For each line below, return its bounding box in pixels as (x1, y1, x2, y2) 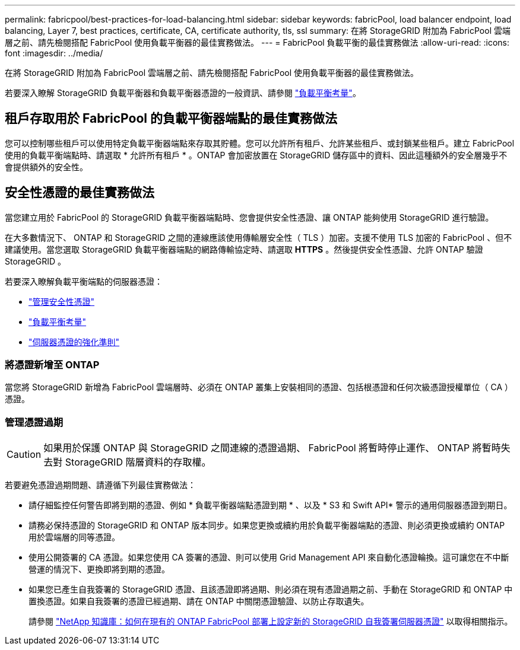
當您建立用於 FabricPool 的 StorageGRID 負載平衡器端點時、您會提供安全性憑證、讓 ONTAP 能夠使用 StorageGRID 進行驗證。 (5, 212, 494, 222)
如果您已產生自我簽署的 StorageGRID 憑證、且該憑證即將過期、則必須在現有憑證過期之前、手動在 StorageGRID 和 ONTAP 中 (28, 584, 513, 595)
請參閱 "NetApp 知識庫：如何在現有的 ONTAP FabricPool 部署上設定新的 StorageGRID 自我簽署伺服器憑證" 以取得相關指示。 (28, 616, 513, 627)
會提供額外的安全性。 (5, 161, 88, 172)
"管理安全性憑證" (28, 296, 95, 307)
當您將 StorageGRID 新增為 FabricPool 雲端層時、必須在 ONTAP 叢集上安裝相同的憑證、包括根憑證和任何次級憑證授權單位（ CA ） (5, 382, 513, 393)
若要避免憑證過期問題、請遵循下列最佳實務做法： (5, 480, 196, 490)
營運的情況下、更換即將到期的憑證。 (28, 564, 170, 575)
